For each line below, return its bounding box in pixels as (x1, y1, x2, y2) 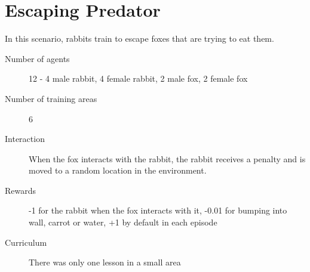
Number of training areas (5, 92, 97, 104)
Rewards (5, 184, 36, 196)
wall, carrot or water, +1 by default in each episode (29, 216, 217, 228)
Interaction (5, 132, 45, 145)
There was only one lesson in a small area (29, 256, 181, 268)
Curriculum (5, 236, 47, 248)
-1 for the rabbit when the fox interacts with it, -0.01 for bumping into (29, 204, 287, 217)
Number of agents (5, 52, 70, 64)
